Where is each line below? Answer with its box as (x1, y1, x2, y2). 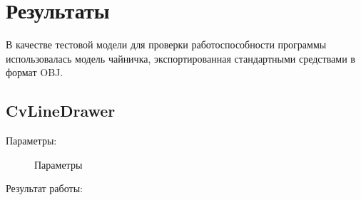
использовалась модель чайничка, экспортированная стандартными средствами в (6, 51, 355, 65)
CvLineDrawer (6, 100, 116, 122)
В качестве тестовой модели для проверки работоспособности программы (6, 37, 327, 52)
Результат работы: (6, 181, 83, 196)
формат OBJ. (6, 65, 63, 80)
